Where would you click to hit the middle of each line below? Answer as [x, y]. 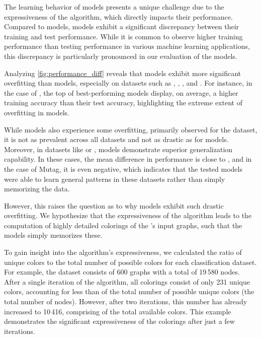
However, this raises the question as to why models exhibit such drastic [114, 205]
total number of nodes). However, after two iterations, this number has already [126, 301]
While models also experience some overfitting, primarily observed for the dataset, [131, 129]
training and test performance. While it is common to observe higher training [123, 36]
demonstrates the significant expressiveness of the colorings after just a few [119, 321]
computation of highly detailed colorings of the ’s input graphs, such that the [123, 225]
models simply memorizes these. [53, 235]
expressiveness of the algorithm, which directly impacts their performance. [118, 16]
